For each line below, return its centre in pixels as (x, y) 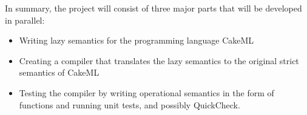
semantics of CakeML (59, 72)
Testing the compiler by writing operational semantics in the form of (147, 92)
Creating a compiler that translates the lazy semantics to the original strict (159, 60)
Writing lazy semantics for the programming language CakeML (137, 40)
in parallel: (25, 20)
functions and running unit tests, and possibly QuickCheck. (130, 104)
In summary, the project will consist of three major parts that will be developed (153, 8)
